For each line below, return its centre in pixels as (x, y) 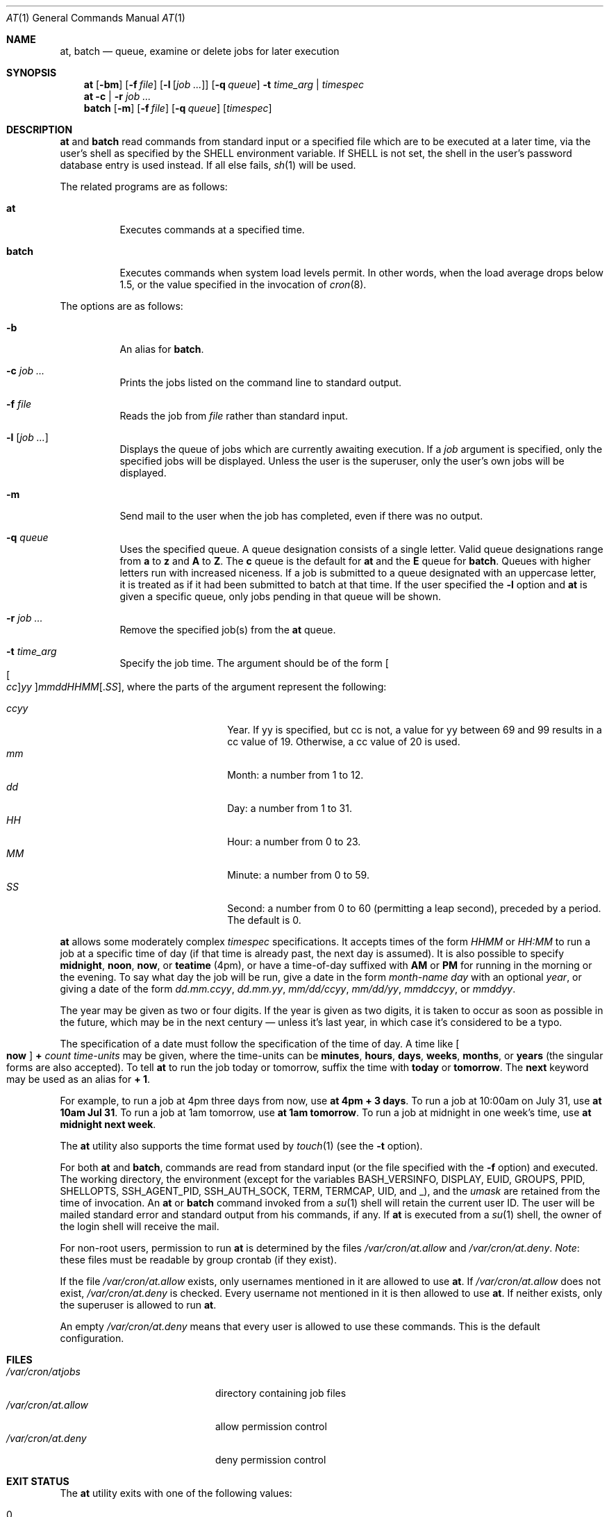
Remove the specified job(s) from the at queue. (228, 630)
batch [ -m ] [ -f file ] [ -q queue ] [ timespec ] (178, 108)
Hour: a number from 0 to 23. (294, 842)
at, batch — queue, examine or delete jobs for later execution (200, 51)
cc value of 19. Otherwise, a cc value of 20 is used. (344, 741)
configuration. (92, 1338)
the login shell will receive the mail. (140, 1226)
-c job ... (26, 371)
